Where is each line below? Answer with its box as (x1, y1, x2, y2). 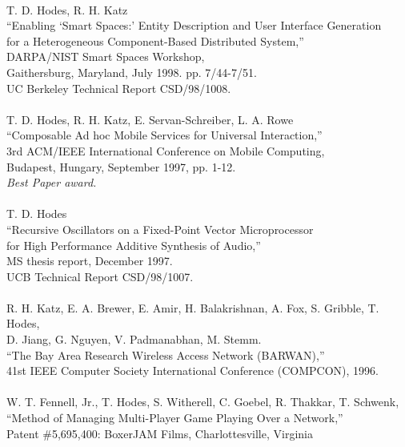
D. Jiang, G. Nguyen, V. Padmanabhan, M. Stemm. (6, 331, 262, 348)
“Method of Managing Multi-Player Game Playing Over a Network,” (6, 409, 343, 426)
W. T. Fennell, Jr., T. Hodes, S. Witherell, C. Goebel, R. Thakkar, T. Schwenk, (6, 393, 399, 410)
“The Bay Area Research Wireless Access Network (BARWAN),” (6, 346, 325, 363)
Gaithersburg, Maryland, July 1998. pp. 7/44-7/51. (6, 63, 257, 80)
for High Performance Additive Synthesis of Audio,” (6, 236, 261, 253)
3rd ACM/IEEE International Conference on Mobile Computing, (6, 142, 325, 159)
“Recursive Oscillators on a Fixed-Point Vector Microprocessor (6, 220, 314, 237)
